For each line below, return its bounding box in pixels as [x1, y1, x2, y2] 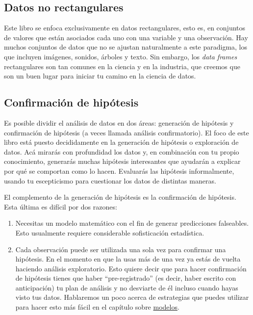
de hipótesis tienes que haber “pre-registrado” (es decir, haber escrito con [15, 273, 236, 283]
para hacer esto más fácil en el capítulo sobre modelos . [15, 302, 179, 312]
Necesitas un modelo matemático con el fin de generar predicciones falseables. [15, 218, 249, 228]
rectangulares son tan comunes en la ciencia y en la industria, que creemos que [4, 61, 240, 71]
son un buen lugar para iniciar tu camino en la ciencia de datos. [4, 71, 196, 81]
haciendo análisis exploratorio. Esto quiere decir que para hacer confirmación [15, 263, 247, 273]
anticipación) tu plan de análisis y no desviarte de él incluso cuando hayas [15, 282, 238, 292]
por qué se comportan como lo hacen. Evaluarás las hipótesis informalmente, [4, 165, 234, 176]
